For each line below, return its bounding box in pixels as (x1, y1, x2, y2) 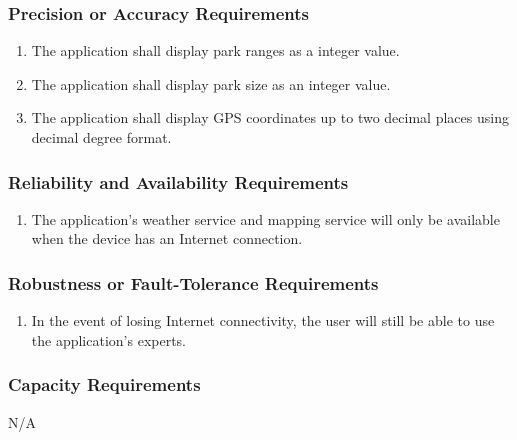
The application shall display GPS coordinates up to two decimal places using (31, 107, 509, 128)
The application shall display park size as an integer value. (31, 73, 391, 94)
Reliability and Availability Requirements (8, 169, 349, 194)
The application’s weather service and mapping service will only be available (31, 208, 500, 229)
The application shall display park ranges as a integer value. (31, 40, 400, 61)
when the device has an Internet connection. (31, 228, 303, 249)
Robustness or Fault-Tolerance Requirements (8, 270, 379, 295)
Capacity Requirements (8, 372, 201, 397)
